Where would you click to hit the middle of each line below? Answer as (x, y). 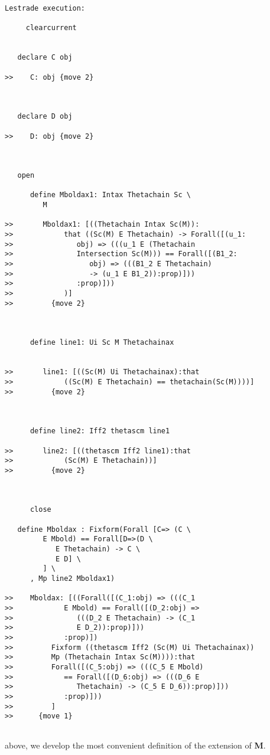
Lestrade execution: (45, 8)
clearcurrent (51, 28)
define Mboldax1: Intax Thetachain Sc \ (110, 195)
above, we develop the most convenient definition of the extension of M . (135, 745)
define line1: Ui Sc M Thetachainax (102, 343)
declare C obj (45, 58)
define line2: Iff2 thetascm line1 (100, 431)
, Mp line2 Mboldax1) (72, 579)
